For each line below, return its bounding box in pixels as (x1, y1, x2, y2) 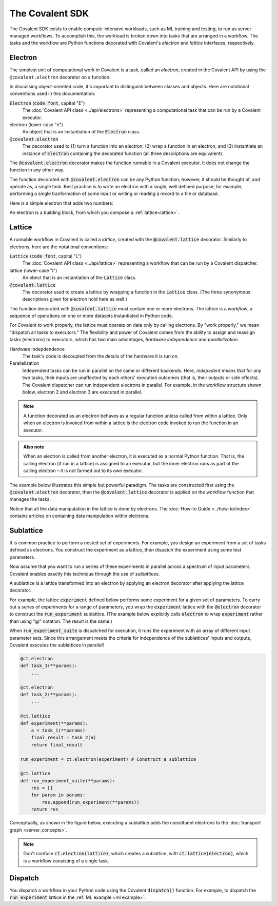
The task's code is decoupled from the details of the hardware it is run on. (22, 353, 179, 359)
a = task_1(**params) (31, 727, 86, 733)
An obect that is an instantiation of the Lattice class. (22, 274, 137, 281)
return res (31, 806, 58, 813)
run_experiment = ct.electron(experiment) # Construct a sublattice (20, 756, 196, 762)
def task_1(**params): (20, 663, 77, 669)
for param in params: (31, 792, 86, 798)
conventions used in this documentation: (9, 90, 96, 97)
